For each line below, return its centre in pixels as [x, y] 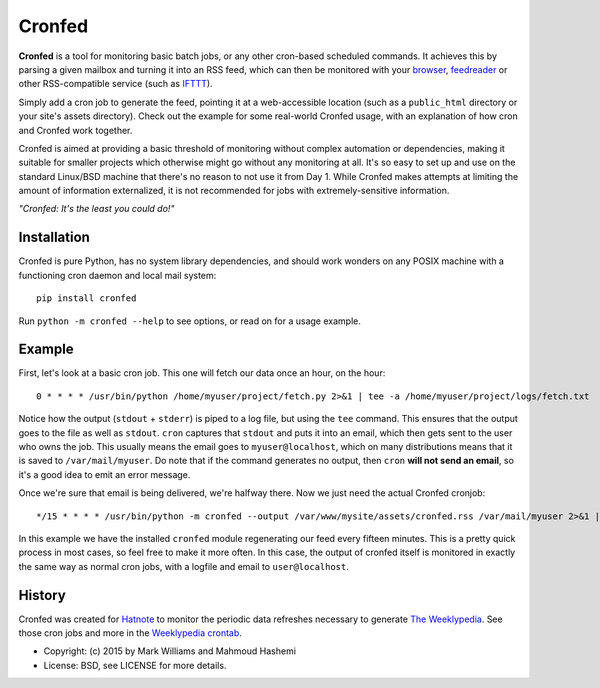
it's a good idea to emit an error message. [104, 474]
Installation [54, 237]
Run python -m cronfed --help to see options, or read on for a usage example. [190, 321]
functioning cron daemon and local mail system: [117, 275]
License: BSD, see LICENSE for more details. [135, 665]
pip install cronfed [86, 298]
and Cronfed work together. [75, 130]
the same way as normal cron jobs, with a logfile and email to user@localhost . [184, 566]
